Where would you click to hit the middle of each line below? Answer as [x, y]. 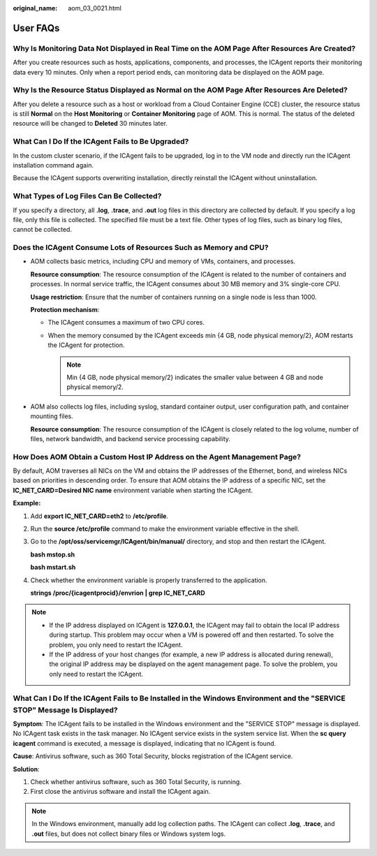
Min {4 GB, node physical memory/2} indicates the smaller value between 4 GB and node [195, 377]
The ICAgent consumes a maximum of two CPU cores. [126, 323]
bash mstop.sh [53, 554]
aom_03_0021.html [95, 8]
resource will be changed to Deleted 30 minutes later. [90, 124]
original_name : [35, 8]
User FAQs [36, 28]
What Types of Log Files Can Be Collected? [87, 196]
